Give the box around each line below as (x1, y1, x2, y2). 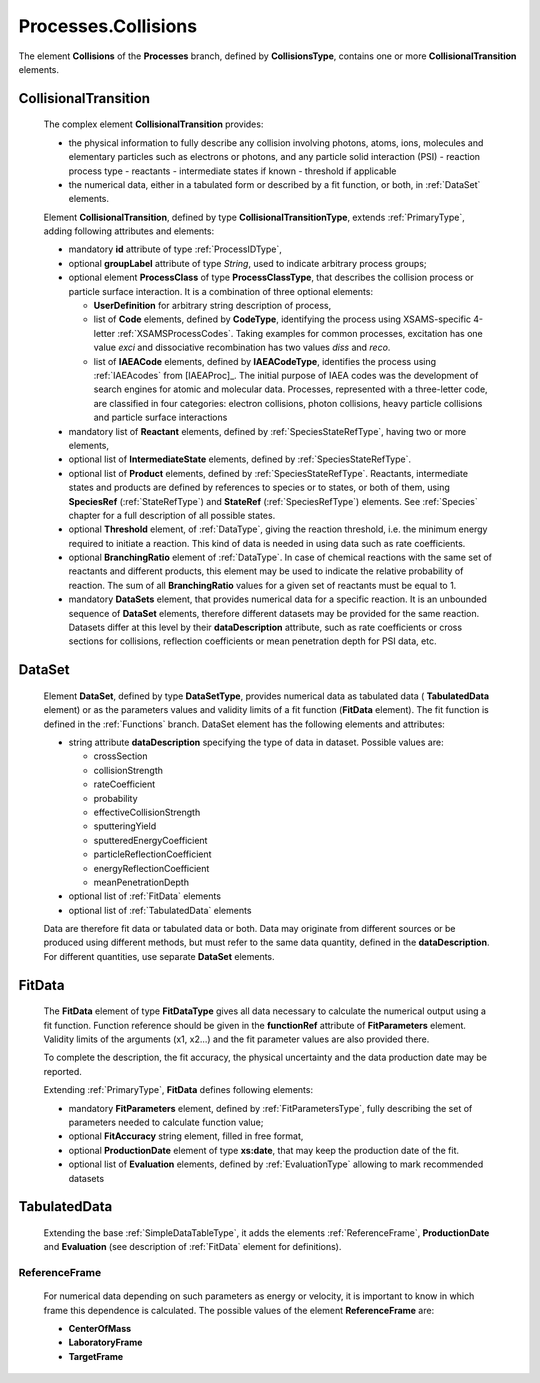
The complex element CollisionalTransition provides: (43, 118, 264, 130)
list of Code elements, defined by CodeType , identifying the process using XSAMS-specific (93, 313, 472, 325)
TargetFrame (68, 1350, 124, 1362)
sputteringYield (93, 820, 157, 832)
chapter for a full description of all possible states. (68, 509, 276, 521)
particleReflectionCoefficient (93, 848, 212, 860)
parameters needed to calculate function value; (68, 1116, 264, 1128)
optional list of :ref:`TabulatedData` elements (68, 904, 252, 916)
